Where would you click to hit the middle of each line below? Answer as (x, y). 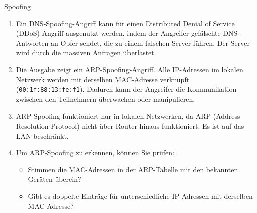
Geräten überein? (54, 179)
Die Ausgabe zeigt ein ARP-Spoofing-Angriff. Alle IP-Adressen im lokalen (130, 69)
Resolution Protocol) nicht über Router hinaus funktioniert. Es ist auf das (130, 126)
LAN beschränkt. (42, 135)
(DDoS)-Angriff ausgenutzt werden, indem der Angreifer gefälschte (118, 33)
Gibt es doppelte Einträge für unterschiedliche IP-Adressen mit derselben (140, 196)
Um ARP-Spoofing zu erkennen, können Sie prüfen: (95, 152)
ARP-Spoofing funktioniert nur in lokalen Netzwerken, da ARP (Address (128, 116)
